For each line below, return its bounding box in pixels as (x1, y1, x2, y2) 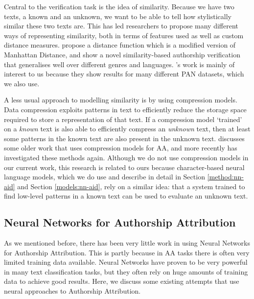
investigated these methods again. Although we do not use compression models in (4, 152, 249, 162)
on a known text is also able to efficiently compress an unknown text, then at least (4, 124, 251, 134)
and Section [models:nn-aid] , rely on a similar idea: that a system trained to (17, 181, 245, 191)
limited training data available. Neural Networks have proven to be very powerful (4, 257, 248, 267)
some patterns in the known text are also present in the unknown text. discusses (4, 133, 245, 143)
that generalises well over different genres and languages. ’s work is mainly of (4, 59, 235, 69)
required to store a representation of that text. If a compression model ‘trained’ (4, 114, 242, 124)
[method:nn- (207, 172, 244, 182)
